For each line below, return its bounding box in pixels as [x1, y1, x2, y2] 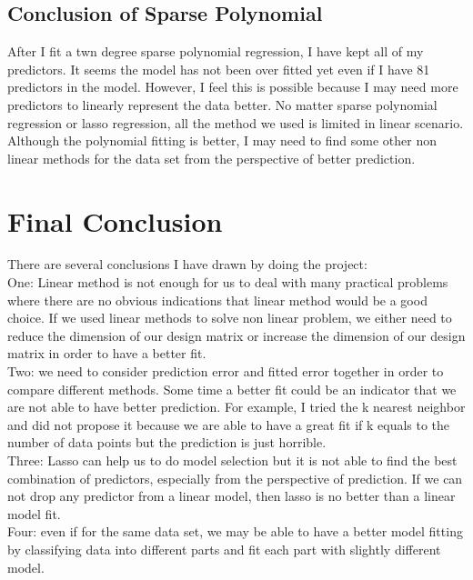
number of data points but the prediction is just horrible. [7, 433, 327, 452]
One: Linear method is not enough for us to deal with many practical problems [7, 273, 448, 292]
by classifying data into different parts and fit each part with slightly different [7, 539, 441, 558]
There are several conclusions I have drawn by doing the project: [7, 255, 367, 274]
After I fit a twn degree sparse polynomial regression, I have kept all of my [7, 42, 424, 61]
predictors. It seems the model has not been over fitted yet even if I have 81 [7, 59, 430, 78]
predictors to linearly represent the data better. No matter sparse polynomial [7, 95, 438, 114]
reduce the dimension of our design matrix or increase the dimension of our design [7, 325, 466, 345]
